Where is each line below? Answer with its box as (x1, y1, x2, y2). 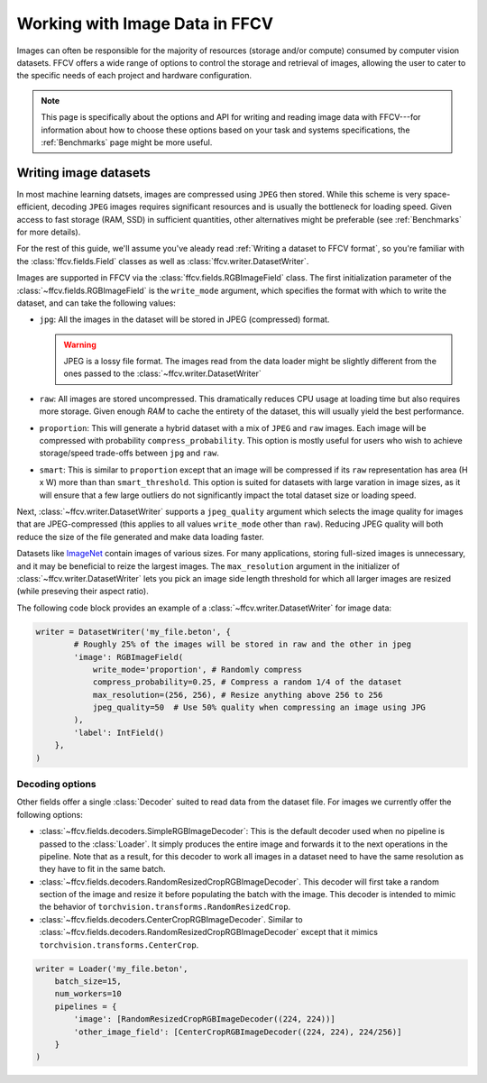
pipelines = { (54, 1001, 117, 1012)
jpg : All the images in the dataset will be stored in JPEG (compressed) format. (39, 314, 330, 325)
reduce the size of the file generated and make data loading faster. (16, 531, 265, 542)
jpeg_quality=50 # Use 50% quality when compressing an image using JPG (92, 702, 426, 712)
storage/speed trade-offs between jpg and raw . (39, 447, 220, 459)
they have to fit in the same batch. (39, 864, 166, 875)
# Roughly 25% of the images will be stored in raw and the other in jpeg (73, 639, 412, 649)
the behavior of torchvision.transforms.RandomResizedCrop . (39, 902, 291, 913)
